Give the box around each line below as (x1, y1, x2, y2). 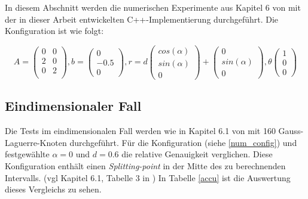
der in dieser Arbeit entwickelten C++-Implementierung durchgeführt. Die (5, 13, 279, 25)
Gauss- (278, 125, 304, 137)
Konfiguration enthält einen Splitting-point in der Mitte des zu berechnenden (5, 159, 286, 172)
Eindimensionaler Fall (5, 97, 142, 115)
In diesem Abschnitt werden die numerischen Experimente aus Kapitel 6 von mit (5, 1, 301, 13)
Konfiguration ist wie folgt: (5, 24, 104, 37)
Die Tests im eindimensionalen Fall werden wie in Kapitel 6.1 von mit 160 (5, 125, 276, 137)
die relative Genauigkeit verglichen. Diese (121, 148, 273, 160)
